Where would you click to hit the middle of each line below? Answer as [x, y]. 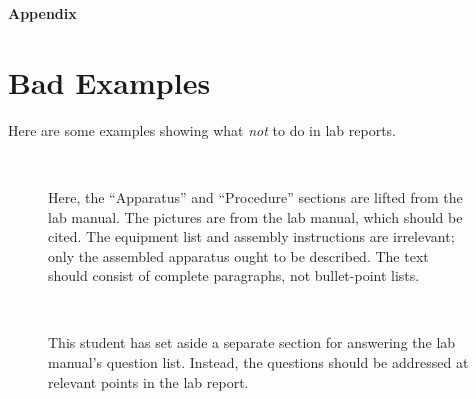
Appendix [42, 13]
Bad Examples [109, 81]
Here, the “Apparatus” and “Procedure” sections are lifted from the [255, 196]
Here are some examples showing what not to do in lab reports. [202, 129]
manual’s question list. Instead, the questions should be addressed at [258, 362]
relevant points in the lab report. [148, 381]
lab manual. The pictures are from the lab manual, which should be [255, 216]
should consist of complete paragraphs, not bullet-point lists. [234, 275]
